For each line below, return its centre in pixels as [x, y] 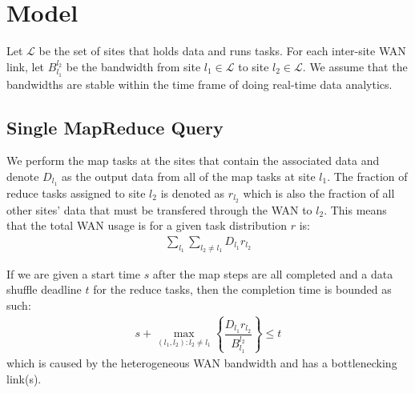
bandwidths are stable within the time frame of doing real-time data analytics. [199, 84]
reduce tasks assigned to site [76, 192]
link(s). [24, 378]
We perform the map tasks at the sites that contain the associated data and [193, 160]
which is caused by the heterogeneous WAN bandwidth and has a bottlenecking [202, 362]
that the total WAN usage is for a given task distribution [147, 225]
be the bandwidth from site [133, 66]
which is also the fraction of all [319, 192]
